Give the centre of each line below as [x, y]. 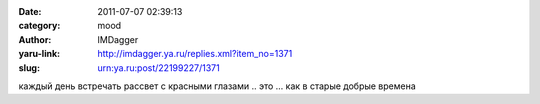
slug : [29, 67]
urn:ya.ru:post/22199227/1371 [158, 67]
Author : [35, 39]
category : [39, 26]
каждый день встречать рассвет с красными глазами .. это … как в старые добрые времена [217, 86]
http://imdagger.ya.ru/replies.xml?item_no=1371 [195, 54]
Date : [30, 11]
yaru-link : [39, 54]
